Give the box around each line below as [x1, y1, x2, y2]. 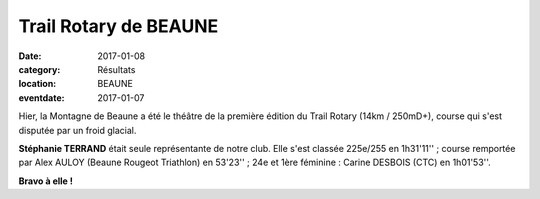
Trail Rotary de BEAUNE [18, 15, 219, 37]
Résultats [97, 63, 136, 75]
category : [18, 63, 61, 75]
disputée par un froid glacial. [18, 124, 137, 136]
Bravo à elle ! [18, 175, 74, 187]
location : [18, 78, 57, 90]
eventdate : [18, 91, 65, 104]
